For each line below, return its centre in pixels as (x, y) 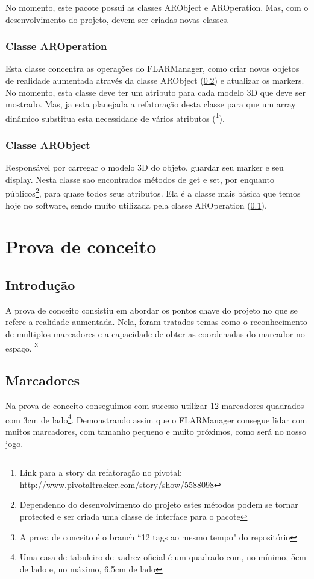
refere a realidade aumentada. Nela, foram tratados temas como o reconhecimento (156, 322)
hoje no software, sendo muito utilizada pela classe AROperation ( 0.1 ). (136, 205)
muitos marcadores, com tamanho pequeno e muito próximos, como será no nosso (156, 431)
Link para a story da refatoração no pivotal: (101, 473)
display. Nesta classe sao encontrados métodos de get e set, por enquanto (140, 179)
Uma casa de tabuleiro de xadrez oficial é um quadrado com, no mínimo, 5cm (163, 557)
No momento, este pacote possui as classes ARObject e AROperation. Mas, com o (157, 7)
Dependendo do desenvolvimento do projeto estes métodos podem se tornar (159, 505)
